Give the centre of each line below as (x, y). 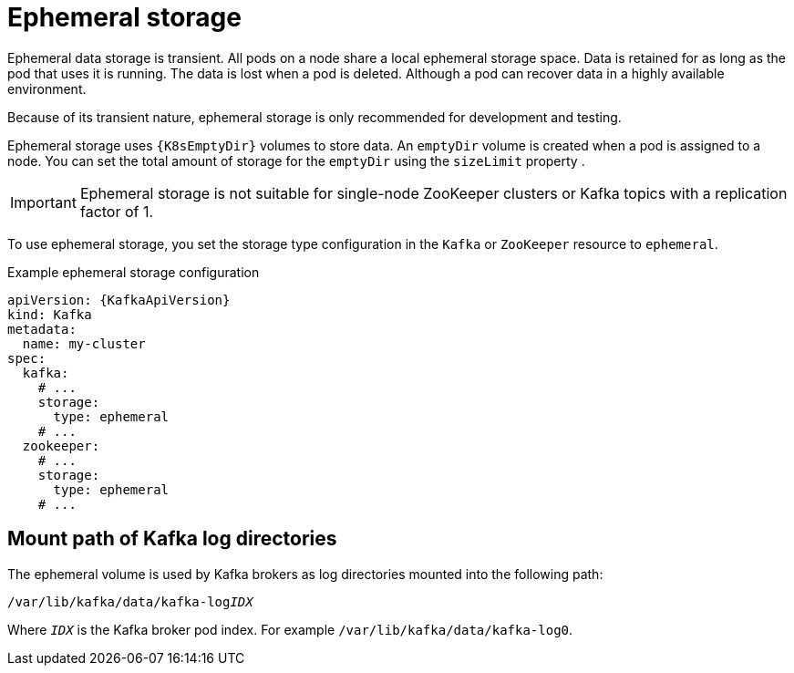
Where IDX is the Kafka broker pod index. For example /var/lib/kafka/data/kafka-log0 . (290, 629)
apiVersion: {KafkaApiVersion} (119, 300)
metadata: (42, 329)
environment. (47, 88)
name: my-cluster (84, 343)
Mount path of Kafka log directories (172, 539)
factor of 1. (117, 211)
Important (43, 202)
